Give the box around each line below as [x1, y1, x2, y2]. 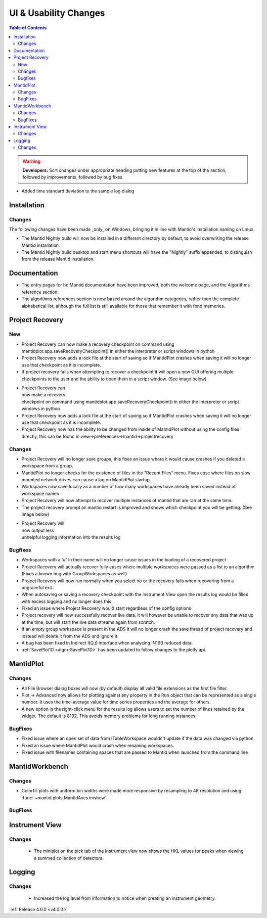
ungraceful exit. [21, 584, 54, 591]
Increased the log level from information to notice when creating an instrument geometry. [34, 895, 216, 901]
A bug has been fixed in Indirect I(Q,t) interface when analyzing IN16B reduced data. [21, 640, 193, 646]
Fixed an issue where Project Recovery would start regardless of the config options [21, 605, 191, 611]
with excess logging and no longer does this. [21, 598, 113, 604]
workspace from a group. [21, 463, 74, 469]
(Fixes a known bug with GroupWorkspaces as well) [21, 571, 127, 577]
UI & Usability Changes [9, 7, 105, 18]
